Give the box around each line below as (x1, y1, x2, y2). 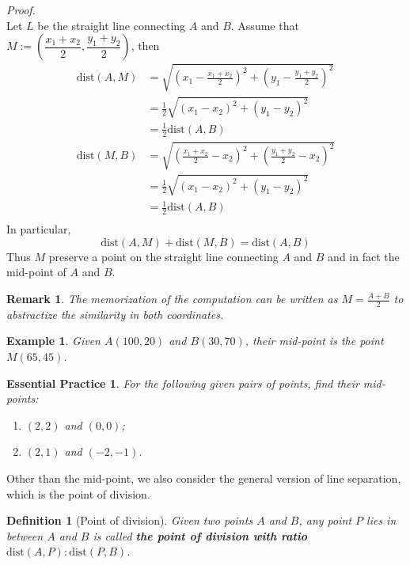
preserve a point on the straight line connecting (48, 248, 279, 264)
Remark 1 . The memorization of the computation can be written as (6, 290, 338, 307)
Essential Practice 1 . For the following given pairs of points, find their (6, 374, 359, 391)
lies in (366, 512, 397, 529)
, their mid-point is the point (245, 332, 384, 349)
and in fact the (328, 248, 400, 264)
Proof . (6, 2, 36, 17)
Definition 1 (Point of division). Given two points (6, 512, 253, 529)
